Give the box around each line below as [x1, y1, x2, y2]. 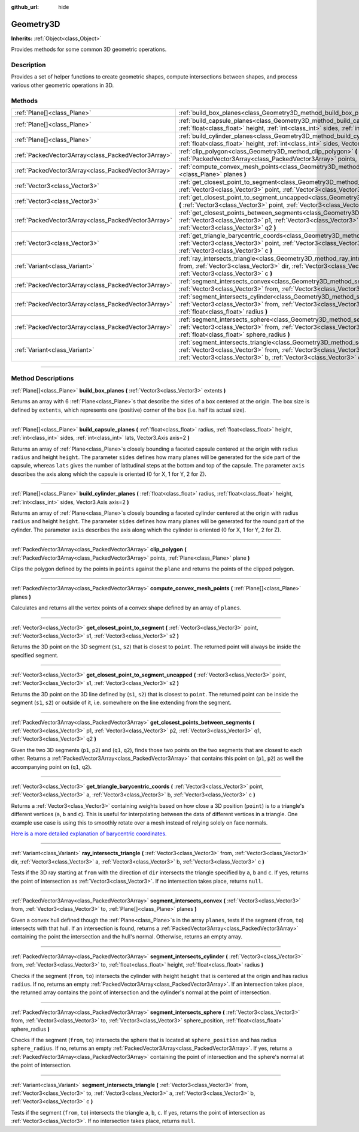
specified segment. [11, 651, 59, 659]
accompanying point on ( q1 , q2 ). [11, 763, 92, 770]
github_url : [11, 4, 39, 10]
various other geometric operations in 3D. [11, 81, 114, 89]
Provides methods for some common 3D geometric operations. [11, 46, 167, 53]
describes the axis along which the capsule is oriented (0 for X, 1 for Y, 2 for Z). [11, 470, 206, 478]
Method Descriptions [11, 375, 74, 383]
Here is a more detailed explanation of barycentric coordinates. [11, 830, 167, 837]
